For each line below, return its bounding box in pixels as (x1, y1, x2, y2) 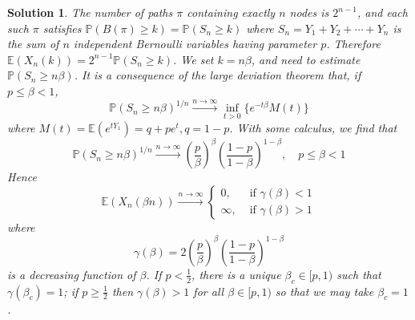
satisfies (42, 19, 82, 36)
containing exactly (187, 4, 276, 20)
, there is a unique (191, 265, 281, 282)
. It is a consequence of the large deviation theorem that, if (74, 67, 361, 83)
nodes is (289, 4, 329, 20)
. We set (173, 51, 214, 67)
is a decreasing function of (7, 265, 136, 282)
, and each (357, 4, 408, 20)
